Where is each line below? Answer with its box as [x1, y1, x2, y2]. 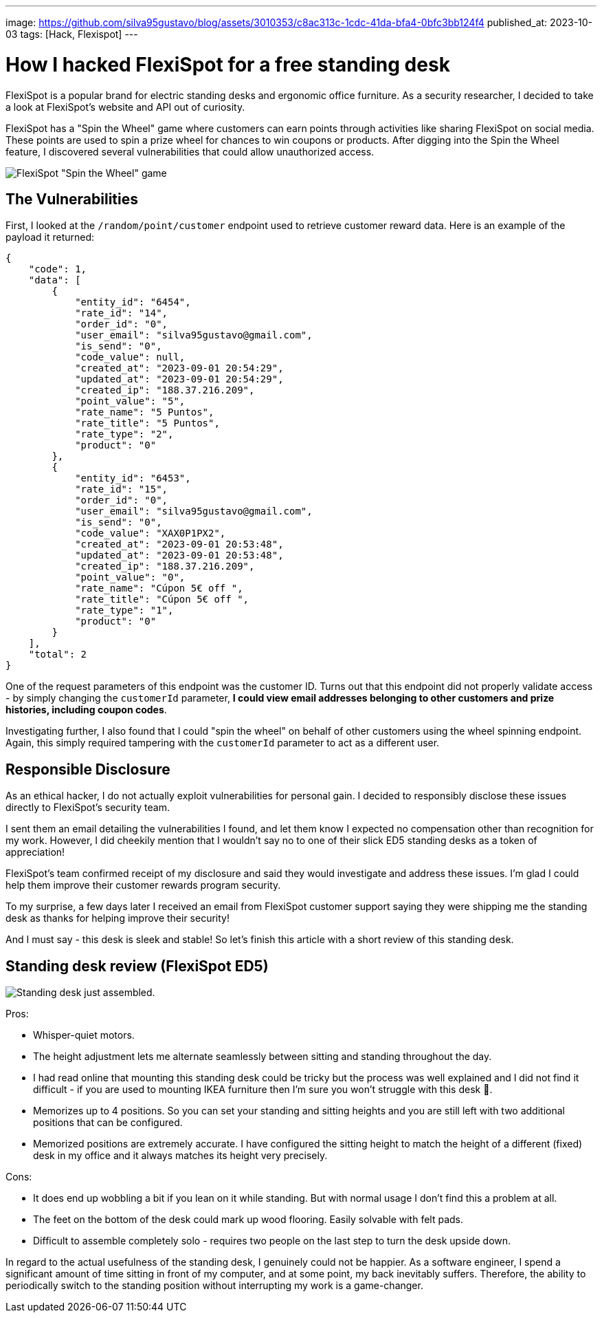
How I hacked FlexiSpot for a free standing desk [5, 52, 450, 76]
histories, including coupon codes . [5, 704, 167, 716]
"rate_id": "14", [75, 307, 168, 319]
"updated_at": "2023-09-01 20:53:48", [75, 550, 284, 561]
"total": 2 [28, 649, 87, 660]
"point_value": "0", [75, 572, 186, 583]
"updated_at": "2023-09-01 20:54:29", [75, 374, 284, 385]
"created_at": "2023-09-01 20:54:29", [75, 363, 284, 374]
